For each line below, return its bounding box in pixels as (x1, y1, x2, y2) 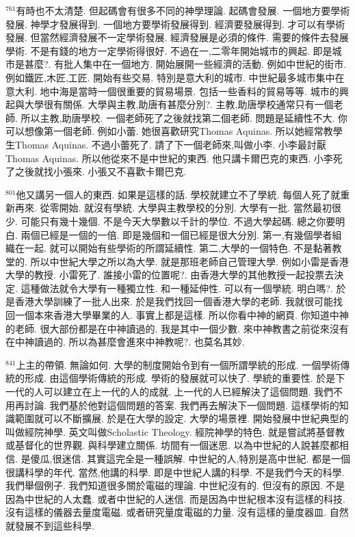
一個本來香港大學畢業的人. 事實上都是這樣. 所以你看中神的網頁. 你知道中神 (14, 308, 349, 322)
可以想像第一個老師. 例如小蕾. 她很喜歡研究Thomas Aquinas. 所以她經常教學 (5, 124, 343, 138)
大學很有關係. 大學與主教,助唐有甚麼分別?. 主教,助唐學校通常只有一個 (24, 97, 334, 112)
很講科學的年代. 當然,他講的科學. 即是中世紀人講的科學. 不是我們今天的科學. (5, 464, 345, 479)
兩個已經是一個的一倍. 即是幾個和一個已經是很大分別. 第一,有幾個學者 (21, 227, 332, 241)
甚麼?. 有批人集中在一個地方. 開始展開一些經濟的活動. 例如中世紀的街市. (24, 57, 347, 71)
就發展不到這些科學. (5, 518, 94, 532)
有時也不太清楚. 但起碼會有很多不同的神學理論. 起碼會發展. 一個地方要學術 (16, 3, 350, 17)
